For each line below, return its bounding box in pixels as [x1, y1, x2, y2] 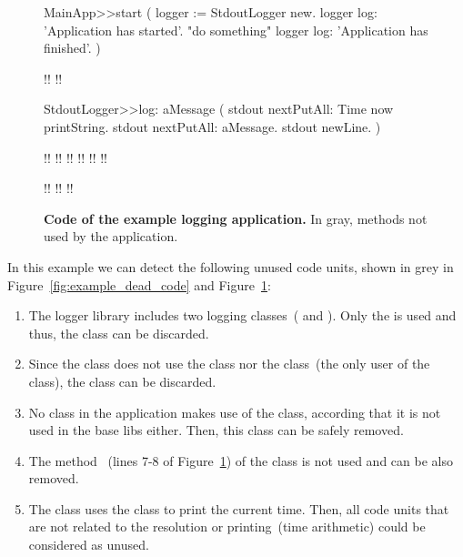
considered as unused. [28, 535, 149, 554]
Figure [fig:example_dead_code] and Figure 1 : [7, 275, 271, 294]
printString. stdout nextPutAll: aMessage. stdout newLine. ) [44, 116, 381, 136]
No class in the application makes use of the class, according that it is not [28, 402, 441, 421]
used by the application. [44, 227, 178, 246]
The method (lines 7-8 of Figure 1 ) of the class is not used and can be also [28, 451, 453, 470]
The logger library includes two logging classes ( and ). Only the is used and [28, 306, 457, 325]
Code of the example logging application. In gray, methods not [44, 208, 428, 228]
